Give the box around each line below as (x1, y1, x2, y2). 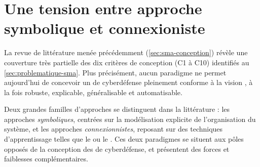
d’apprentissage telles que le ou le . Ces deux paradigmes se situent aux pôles (4, 134, 244, 144)
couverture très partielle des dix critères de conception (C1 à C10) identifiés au (4, 57, 249, 67)
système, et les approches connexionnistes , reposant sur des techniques (4, 123, 223, 134)
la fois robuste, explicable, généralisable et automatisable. (4, 87, 182, 97)
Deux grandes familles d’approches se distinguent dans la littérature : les (4, 104, 230, 114)
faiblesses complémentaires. (4, 153, 88, 164)
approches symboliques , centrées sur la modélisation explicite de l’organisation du (4, 113, 256, 124)
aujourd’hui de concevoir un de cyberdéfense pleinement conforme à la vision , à (4, 77, 253, 88)
